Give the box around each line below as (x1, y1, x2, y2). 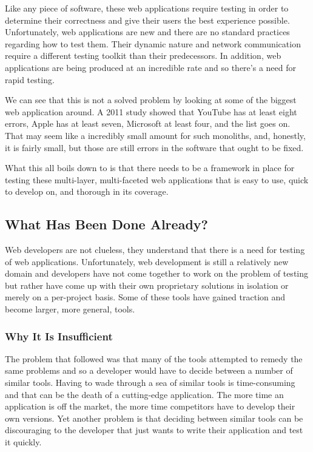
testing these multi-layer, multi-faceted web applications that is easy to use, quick (5, 173, 309, 186)
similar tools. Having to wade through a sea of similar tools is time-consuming (5, 376, 295, 389)
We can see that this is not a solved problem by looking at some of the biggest (5, 93, 297, 106)
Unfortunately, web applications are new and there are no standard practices (5, 25, 290, 38)
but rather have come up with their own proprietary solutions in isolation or (5, 278, 289, 291)
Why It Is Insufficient (5, 328, 113, 343)
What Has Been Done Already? (5, 215, 208, 234)
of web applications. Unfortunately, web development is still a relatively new (5, 255, 289, 268)
